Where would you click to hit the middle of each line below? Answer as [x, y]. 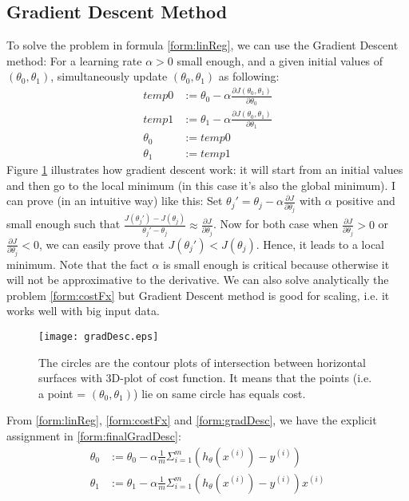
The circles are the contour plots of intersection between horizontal [202, 362]
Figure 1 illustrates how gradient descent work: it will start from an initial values [205, 170]
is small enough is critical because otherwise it [276, 264]
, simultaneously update [109, 76]
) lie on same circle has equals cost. [220, 393]
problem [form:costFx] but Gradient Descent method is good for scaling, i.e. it [198, 295]
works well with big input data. [83, 311]
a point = [62, 393]
